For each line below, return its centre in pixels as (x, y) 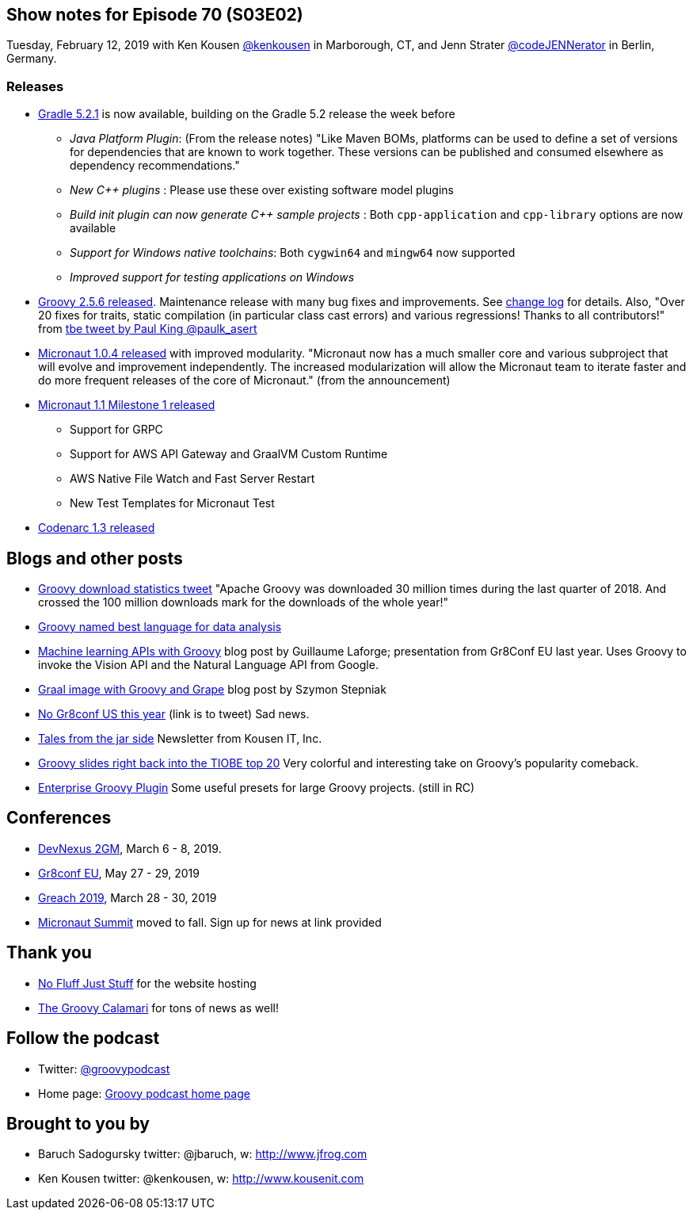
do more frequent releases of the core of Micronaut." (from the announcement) (244, 380)
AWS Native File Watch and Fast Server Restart (192, 479)
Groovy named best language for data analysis (160, 627)
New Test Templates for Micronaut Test (172, 503)
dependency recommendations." (155, 166)
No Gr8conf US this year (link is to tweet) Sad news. (174, 714)
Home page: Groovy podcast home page (144, 1093)
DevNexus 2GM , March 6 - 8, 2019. (130, 848)
